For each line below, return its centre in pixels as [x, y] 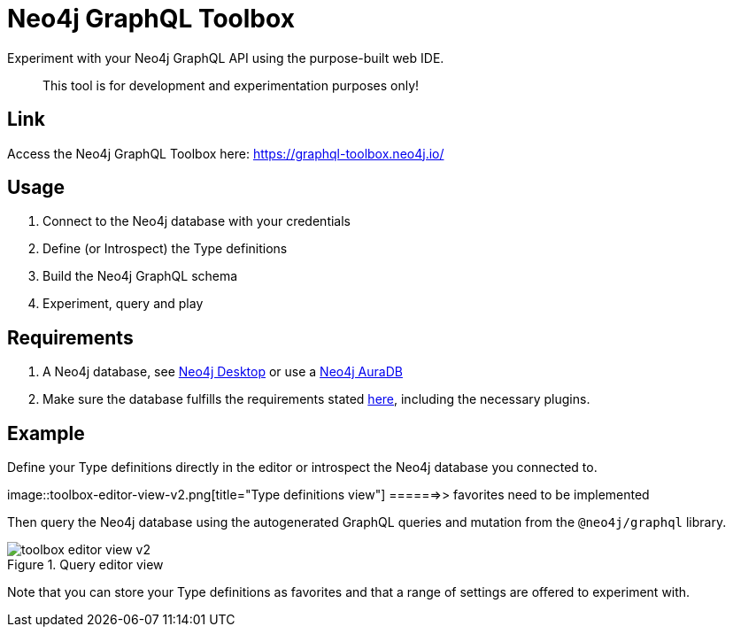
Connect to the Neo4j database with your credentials [197, 221]
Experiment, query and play [123, 304]
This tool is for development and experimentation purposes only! [231, 85]
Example [46, 433]
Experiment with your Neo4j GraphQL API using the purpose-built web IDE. [226, 58]
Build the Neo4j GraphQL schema [140, 276]
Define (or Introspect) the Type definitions [165, 249]
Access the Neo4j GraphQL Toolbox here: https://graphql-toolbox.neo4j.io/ [226, 153]
